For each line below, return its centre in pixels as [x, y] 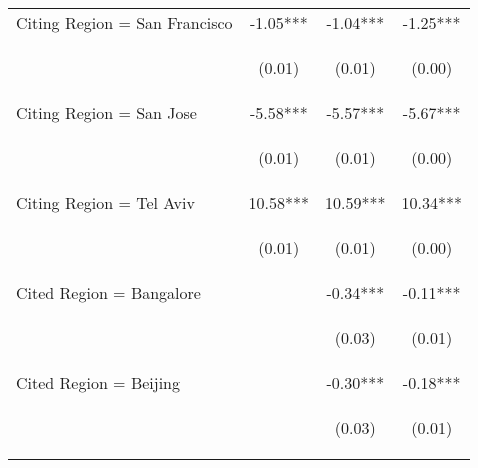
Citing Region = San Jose [106, 112]
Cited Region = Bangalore [108, 292]
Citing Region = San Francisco [124, 22]
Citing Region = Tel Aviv [105, 202]
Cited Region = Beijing [98, 382]
